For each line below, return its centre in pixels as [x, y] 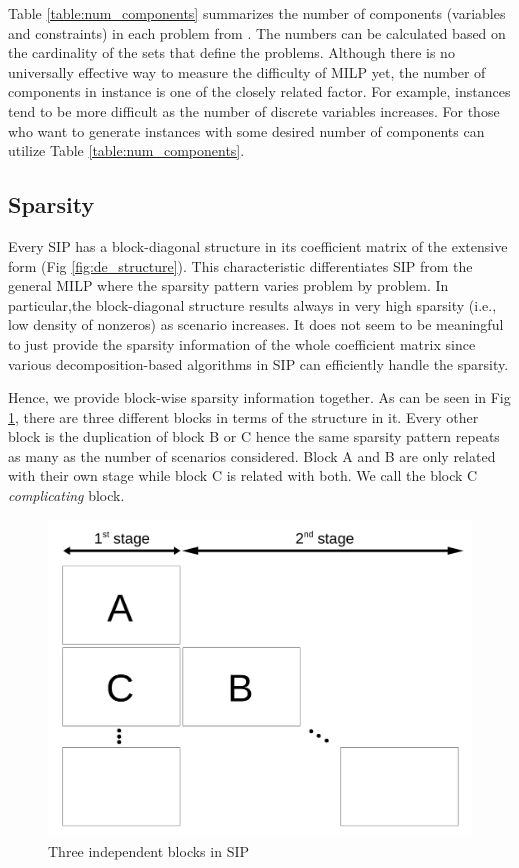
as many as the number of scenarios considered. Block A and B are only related [252, 455]
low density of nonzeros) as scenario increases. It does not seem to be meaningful [256, 324]
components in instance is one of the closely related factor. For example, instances [259, 91]
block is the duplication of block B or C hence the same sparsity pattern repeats [254, 436]
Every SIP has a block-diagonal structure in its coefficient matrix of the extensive [258, 245]
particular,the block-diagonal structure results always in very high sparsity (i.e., [252, 304]
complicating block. [66, 495]
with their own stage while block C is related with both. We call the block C [243, 475]
